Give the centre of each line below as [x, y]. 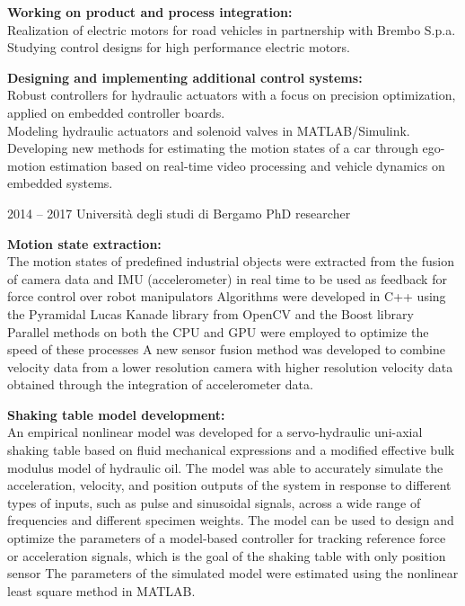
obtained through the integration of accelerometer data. [160, 384]
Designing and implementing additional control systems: [185, 77]
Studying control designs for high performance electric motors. [179, 47]
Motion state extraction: [84, 243]
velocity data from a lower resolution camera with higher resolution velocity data [230, 366]
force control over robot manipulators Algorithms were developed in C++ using [227, 296]
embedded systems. [60, 183]
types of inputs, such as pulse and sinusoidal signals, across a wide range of [214, 502]
